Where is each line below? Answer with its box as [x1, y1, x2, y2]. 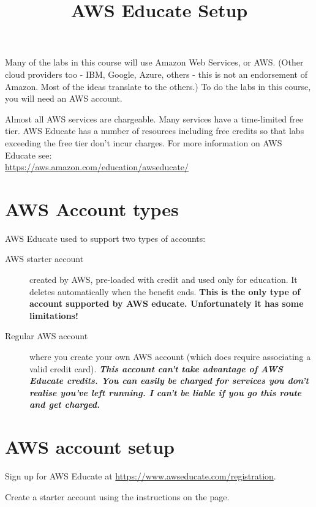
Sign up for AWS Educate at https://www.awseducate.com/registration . [5, 470, 276, 483]
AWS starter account [5, 252, 84, 265]
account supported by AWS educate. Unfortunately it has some [29, 297, 304, 310]
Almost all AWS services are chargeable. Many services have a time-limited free [5, 112, 304, 125]
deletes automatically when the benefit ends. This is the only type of [29, 285, 301, 298]
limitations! [29, 309, 78, 321]
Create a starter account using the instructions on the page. [5, 490, 230, 503]
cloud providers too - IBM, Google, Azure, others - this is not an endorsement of [5, 67, 307, 80]
